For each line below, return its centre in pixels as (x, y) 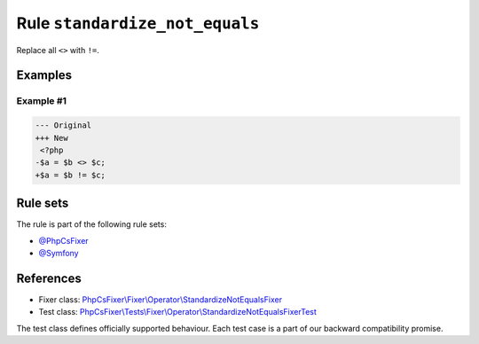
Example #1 (41, 101)
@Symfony (59, 253)
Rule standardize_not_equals (138, 23)
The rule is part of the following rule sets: (92, 224)
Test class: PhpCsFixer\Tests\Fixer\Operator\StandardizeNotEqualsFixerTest (177, 312)
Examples (44, 75)
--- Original (63, 125)
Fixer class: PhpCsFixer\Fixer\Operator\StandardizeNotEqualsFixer (161, 299)
